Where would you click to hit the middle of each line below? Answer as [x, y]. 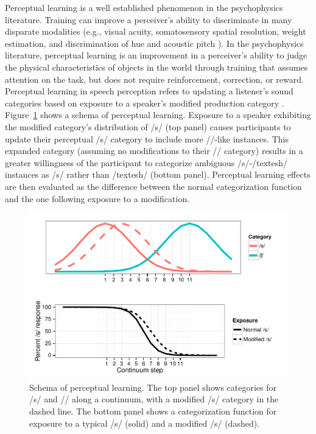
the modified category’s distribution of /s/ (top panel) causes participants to [148, 126]
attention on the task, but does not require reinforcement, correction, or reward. [154, 79]
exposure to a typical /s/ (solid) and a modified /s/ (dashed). [145, 423]
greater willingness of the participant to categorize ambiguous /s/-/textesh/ [146, 162]
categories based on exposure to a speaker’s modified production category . [145, 103]
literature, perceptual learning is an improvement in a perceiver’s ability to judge [156, 55]
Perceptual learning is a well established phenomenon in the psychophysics [144, 7]
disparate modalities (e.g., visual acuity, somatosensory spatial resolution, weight [156, 31]
